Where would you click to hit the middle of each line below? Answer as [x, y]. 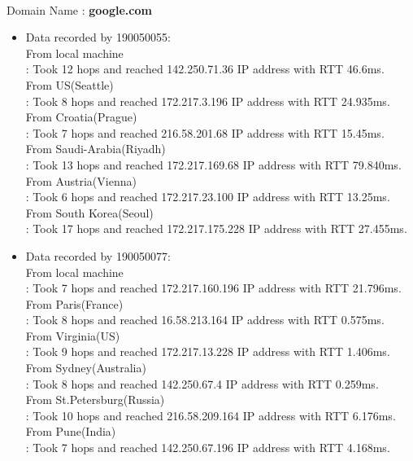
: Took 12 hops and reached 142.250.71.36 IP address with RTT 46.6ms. [205, 69]
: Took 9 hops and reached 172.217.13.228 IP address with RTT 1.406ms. [208, 351]
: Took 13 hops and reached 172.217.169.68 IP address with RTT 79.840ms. [213, 164]
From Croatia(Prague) [81, 117]
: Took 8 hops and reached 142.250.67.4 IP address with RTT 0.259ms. [202, 383]
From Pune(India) [71, 431]
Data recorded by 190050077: [98, 255]
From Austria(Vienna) [81, 180]
